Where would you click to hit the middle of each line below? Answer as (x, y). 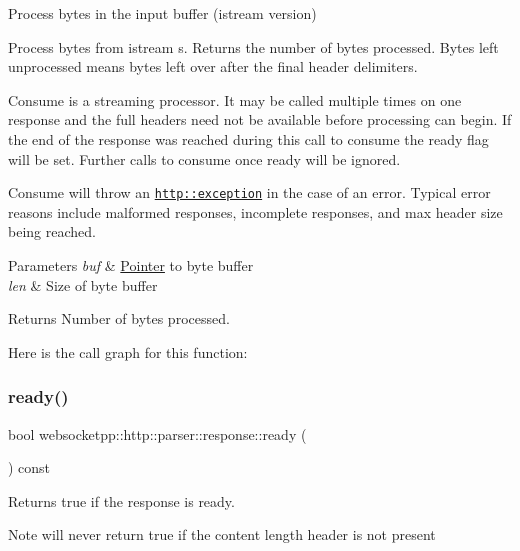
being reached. (52, 231)
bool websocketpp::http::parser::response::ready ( (157, 433)
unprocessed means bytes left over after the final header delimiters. (213, 66)
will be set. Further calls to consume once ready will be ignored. (204, 158)
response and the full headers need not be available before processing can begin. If (260, 119)
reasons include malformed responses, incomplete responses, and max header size (255, 211)
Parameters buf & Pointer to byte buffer (131, 265)
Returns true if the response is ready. (121, 500)
